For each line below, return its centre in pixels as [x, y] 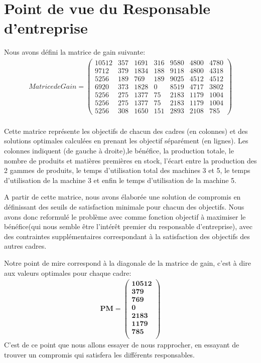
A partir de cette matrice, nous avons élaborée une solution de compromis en [122, 197]
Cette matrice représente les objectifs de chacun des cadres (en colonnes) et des [126, 131]
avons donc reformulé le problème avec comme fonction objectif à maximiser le [125, 216]
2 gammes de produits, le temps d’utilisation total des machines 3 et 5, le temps [127, 170]
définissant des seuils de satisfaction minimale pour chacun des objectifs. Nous [124, 206]
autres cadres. [25, 246]
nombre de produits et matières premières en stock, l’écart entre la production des [130, 160]
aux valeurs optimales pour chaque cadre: [68, 273]
